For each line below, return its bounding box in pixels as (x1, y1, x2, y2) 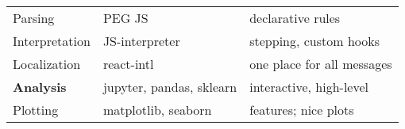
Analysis (13, 78, 67, 96)
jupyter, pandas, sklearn (102, 78, 237, 96)
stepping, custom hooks (249, 32, 380, 50)
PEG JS (102, 9, 148, 27)
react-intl (102, 55, 154, 73)
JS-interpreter (102, 32, 180, 50)
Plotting (13, 101, 59, 119)
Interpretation (13, 32, 91, 50)
